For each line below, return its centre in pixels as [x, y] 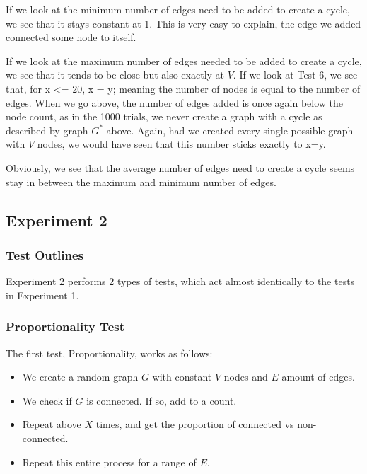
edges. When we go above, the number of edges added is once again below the [174, 102]
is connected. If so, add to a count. [162, 400]
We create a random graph [80, 377]
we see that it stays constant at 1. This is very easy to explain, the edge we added [183, 23]
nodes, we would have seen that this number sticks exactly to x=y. [181, 144]
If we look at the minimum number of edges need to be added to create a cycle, [178, 9]
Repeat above [52, 424]
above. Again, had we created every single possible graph [230, 130]
